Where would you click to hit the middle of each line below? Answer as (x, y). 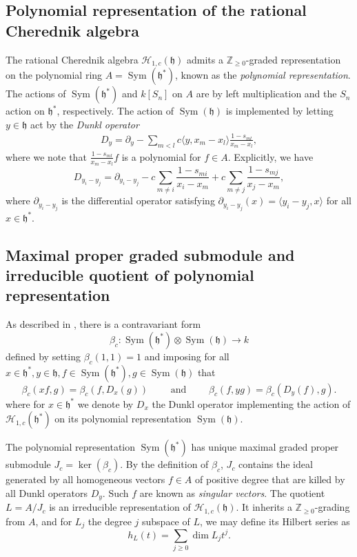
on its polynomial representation (123, 419)
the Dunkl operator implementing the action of (251, 403)
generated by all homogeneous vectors (85, 479)
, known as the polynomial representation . (263, 75)
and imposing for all (187, 356)
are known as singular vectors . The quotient (232, 492)
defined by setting (43, 356)
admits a (205, 59)
